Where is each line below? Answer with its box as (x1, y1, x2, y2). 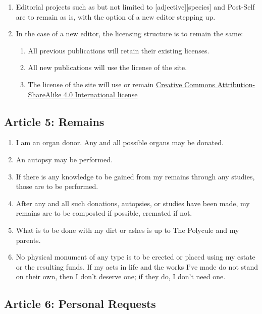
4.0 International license (64, 89, 138, 99)
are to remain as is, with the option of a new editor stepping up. (16, 11, 216, 22)
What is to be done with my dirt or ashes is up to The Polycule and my (16, 224, 239, 235)
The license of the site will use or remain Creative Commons (28, 79, 215, 89)
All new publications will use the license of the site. (28, 62, 187, 73)
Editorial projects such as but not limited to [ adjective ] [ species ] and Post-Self (16, 2, 255, 12)
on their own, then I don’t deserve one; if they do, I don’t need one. (16, 271, 226, 282)
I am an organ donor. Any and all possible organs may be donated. (16, 137, 224, 148)
